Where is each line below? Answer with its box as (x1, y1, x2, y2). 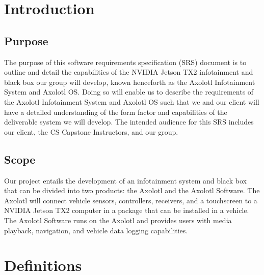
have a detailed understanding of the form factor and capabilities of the (4, 106, 227, 117)
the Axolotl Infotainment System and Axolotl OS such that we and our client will (4, 96, 259, 107)
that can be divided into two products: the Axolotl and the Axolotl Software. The (4, 185, 260, 196)
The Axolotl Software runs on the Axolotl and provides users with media (4, 215, 232, 225)
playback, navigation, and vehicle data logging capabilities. (4, 225, 188, 235)
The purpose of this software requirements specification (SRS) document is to (4, 56, 247, 67)
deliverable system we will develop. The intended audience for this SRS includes (4, 116, 254, 127)
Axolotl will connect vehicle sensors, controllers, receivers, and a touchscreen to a (4, 195, 257, 205)
